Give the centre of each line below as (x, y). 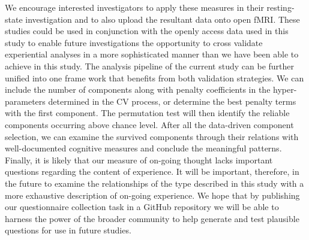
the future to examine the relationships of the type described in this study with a (154, 183)
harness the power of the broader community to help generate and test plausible (152, 218)
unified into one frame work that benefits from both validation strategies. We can (154, 78)
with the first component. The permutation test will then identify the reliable (147, 113)
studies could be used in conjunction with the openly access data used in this (147, 31)
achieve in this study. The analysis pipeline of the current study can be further (150, 66)
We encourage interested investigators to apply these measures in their (134, 7)
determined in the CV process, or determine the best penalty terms (172, 101)
